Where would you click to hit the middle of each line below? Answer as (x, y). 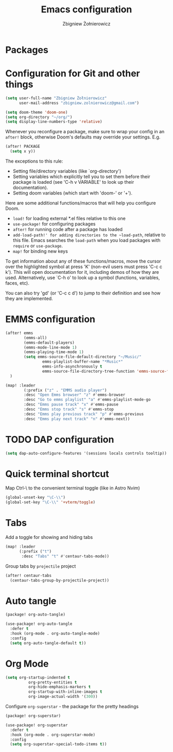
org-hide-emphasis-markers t (59, 687)
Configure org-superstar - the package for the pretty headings (72, 706)
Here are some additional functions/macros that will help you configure (81, 203)
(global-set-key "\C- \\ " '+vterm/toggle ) (50, 502)
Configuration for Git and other (73, 74)
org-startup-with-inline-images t (65, 692)
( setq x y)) (23, 151)
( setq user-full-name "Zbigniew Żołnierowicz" (56, 98)
